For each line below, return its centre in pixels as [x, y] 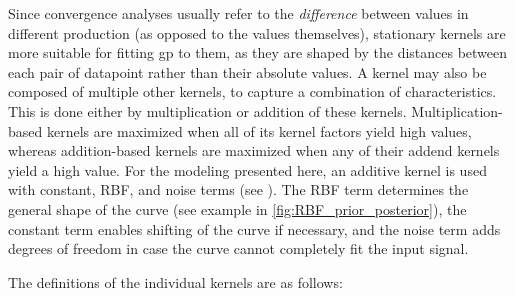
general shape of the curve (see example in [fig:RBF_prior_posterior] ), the [237, 208]
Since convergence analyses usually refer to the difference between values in [238, 13]
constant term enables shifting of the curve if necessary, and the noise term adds [254, 228]
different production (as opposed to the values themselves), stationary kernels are [257, 32]
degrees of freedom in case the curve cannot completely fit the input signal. [238, 248]
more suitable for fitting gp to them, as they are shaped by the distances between [258, 52]
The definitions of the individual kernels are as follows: [175, 281]
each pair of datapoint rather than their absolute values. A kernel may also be [247, 71]
